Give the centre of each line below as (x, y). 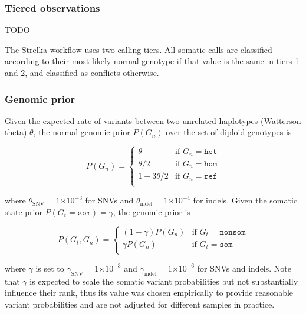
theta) (16, 132)
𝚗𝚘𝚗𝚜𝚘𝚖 (233, 232)
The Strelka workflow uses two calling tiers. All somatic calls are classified (139, 49)
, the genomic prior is (152, 211)
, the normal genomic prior (82, 132)
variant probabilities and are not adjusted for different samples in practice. (140, 304)
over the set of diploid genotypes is (229, 132)
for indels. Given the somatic (245, 200)
